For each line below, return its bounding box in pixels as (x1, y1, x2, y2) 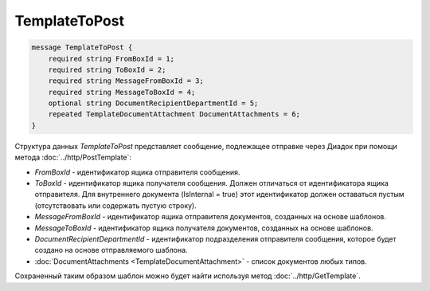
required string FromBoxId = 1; (48, 54, 175, 63)
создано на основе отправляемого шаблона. (34, 246, 188, 255)
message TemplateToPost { (31, 43, 133, 52)
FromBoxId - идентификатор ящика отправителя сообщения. (34, 167, 240, 177)
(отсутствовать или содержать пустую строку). (34, 200, 197, 210)
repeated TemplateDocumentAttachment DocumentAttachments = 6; (48, 110, 301, 119)
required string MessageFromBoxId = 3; (48, 77, 205, 85)
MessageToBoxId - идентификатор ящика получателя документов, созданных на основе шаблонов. (34, 223, 373, 233)
